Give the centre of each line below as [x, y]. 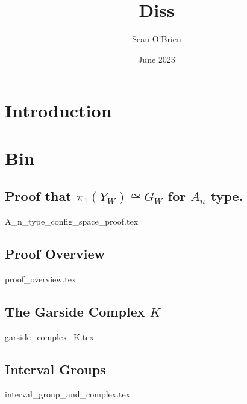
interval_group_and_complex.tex [68, 394]
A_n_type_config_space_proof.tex [72, 221]
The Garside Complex [75, 311]
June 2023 [157, 59]
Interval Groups [55, 369]
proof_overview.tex [41, 278]
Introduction [58, 110]
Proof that [38, 196]
